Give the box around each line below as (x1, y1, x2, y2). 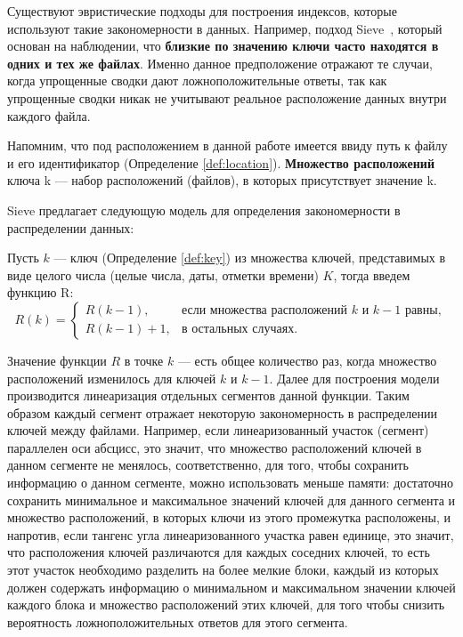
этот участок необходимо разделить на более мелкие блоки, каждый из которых (7, 560, 439, 579)
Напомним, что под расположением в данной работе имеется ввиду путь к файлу (7, 136, 448, 155)
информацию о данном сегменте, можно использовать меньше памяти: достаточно (7, 473, 454, 492)
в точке (124, 351, 164, 369)
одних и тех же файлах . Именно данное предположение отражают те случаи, (7, 53, 433, 72)
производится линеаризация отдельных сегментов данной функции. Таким (7, 386, 410, 405)
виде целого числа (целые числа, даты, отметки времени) (7, 265, 319, 284)
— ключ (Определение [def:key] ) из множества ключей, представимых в (53, 248, 446, 267)
